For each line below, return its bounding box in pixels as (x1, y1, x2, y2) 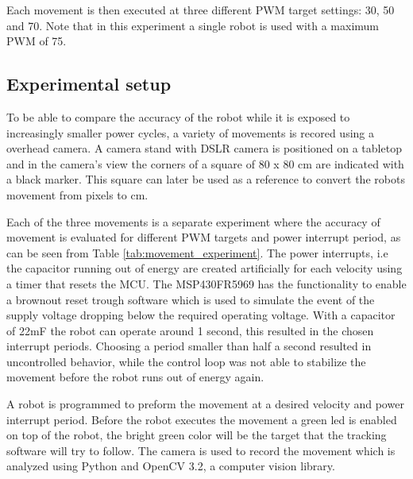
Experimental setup (6, 71, 172, 96)
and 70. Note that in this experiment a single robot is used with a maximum (6, 17, 379, 33)
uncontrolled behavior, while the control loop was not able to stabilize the (6, 353, 366, 369)
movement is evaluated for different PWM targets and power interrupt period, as (6, 229, 401, 245)
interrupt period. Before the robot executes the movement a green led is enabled (6, 411, 397, 427)
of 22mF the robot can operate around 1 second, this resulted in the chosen (6, 322, 374, 338)
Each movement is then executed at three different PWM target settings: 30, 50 (6, 2, 395, 17)
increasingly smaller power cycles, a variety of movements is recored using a (6, 124, 375, 141)
